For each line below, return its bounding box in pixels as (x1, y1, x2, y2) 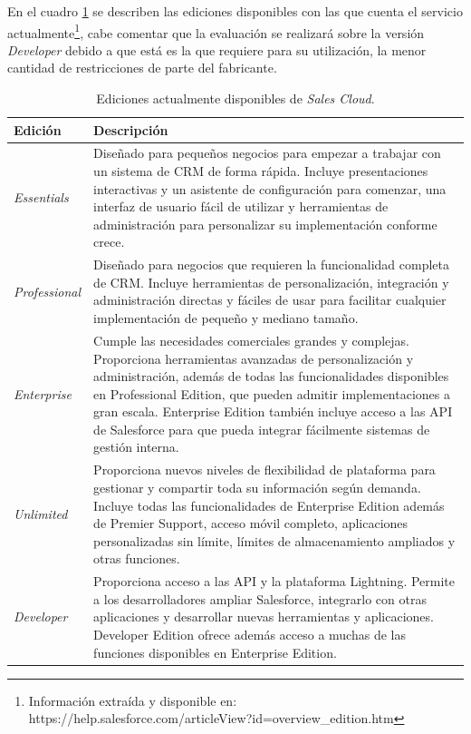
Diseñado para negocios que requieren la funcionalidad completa (93, 255, 449, 274)
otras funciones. (93, 549, 180, 568)
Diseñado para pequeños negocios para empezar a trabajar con (93, 143, 441, 162)
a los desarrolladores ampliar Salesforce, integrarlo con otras (93, 589, 427, 608)
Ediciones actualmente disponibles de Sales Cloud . (96, 89, 375, 108)
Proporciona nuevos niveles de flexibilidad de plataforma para (93, 460, 436, 479)
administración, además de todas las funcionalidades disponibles (93, 367, 449, 386)
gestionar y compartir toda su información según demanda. (93, 477, 421, 496)
